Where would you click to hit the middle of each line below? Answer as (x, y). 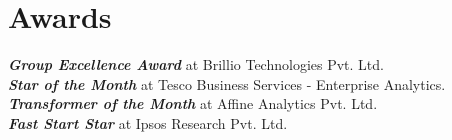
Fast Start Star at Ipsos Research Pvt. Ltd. (148, 122)
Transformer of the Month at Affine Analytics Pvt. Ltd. (193, 103)
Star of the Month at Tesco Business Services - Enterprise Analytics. (227, 83)
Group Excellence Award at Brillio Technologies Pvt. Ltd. (196, 64)
